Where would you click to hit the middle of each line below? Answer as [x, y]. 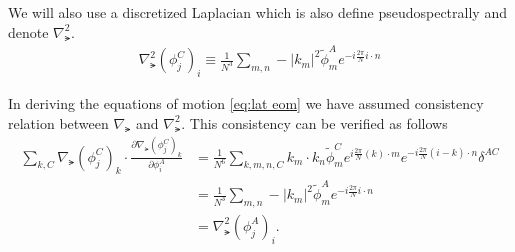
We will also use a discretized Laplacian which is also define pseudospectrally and [257, 12]
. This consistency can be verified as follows [314, 122]
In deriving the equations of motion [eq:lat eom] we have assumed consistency [246, 102]
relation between [58, 122]
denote [28, 31]
